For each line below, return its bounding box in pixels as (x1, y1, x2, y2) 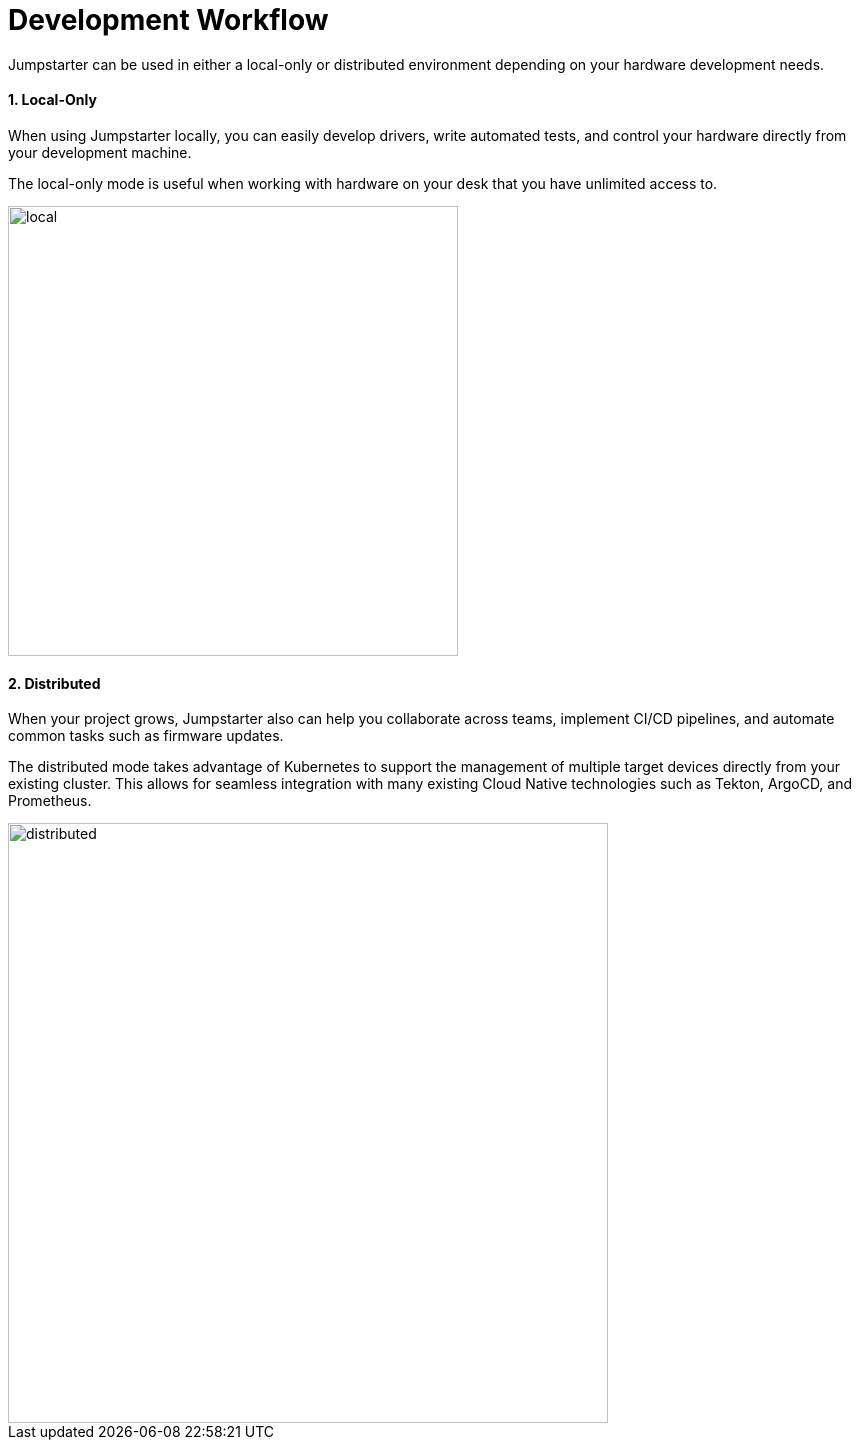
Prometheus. (8, 792, 92, 810)
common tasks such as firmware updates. (8, 727, 284, 745)
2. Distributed (8, 674, 101, 692)
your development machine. (8, 143, 192, 161)
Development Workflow (8, 3, 329, 37)
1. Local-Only (8, 91, 97, 109)
